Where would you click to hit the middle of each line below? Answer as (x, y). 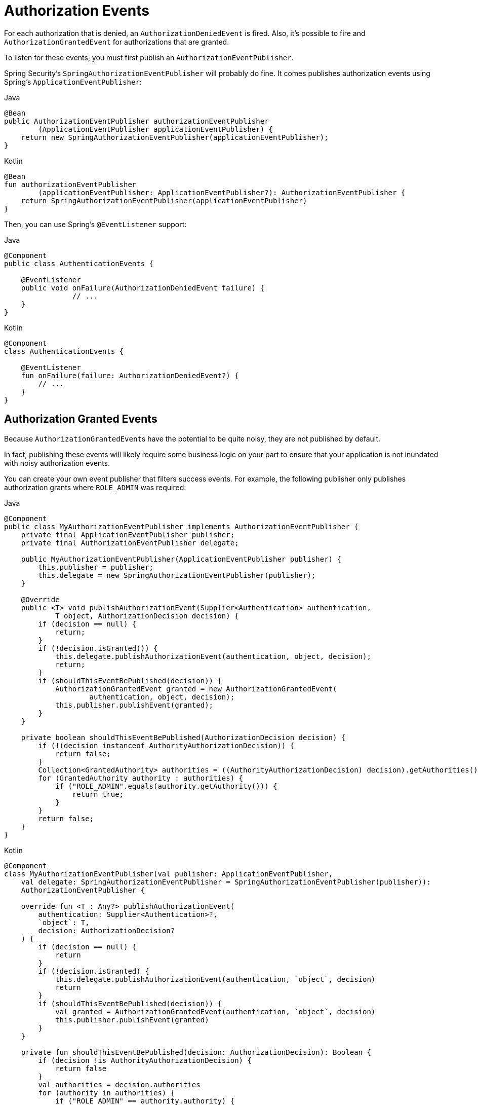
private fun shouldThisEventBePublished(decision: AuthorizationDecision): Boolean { (196, 1052)
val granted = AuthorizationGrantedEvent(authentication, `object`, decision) (215, 1011)
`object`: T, (64, 922)
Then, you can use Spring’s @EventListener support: (95, 224)
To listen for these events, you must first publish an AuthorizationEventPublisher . (149, 57)
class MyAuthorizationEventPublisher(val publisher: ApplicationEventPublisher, (169, 874)
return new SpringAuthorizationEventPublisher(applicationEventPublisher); (175, 137)
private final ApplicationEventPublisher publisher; (128, 535)
